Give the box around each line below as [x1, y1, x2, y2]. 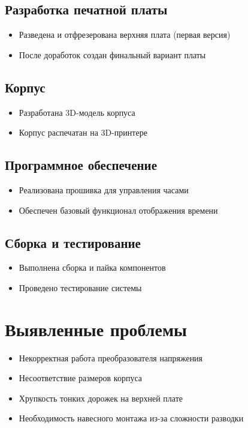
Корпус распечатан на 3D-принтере [19, 126, 147, 139]
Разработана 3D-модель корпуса [19, 106, 135, 118]
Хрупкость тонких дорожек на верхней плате [19, 391, 183, 404]
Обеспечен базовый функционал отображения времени [19, 203, 218, 216]
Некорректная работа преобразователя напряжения [19, 351, 203, 364]
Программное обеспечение [5, 155, 158, 174]
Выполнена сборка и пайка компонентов [19, 261, 166, 274]
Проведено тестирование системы [19, 281, 142, 294]
